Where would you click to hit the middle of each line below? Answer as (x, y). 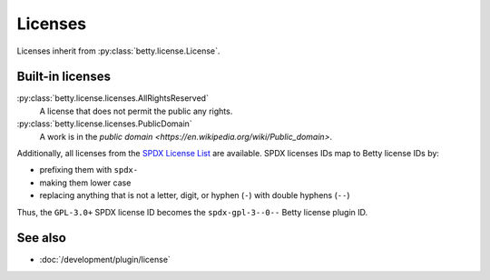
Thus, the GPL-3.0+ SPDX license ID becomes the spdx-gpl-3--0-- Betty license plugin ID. (192, 212)
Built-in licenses (64, 77)
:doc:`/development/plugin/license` (105, 260)
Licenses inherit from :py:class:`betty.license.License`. (118, 51)
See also (42, 238)
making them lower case (85, 183)
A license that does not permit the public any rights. (136, 111)
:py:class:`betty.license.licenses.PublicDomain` (104, 124)
